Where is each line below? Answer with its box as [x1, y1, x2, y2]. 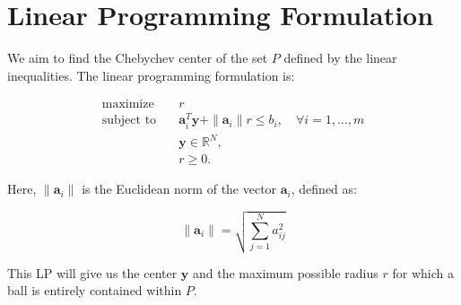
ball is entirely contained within [7, 281, 182, 300]
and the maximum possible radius [193, 263, 378, 282]
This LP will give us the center [7, 263, 178, 282]
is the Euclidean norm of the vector [82, 179, 277, 198]
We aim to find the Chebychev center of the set [7, 48, 268, 67]
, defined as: [291, 179, 357, 198]
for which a [392, 263, 454, 282]
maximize [101, 98, 154, 111]
